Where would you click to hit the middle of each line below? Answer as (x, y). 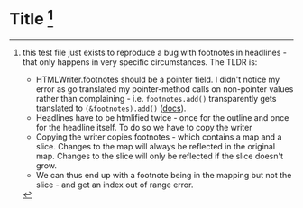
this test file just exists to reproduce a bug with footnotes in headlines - (154, 53)
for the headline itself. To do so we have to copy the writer (144, 128)
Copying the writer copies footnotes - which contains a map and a (159, 137)
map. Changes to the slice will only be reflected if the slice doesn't (160, 156)
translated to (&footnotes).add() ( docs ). (111, 108)
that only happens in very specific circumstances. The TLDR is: (140, 62)
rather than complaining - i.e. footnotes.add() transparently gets (156, 99)
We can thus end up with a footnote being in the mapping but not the (164, 176)
